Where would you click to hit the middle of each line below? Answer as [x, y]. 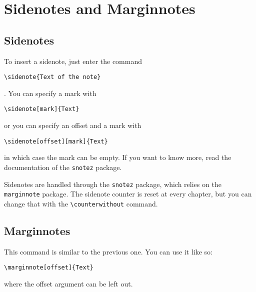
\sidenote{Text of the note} [52, 77]
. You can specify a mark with [50, 93]
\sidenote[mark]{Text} [42, 109]
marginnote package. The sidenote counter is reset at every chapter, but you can [128, 194]
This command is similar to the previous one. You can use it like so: [108, 251]
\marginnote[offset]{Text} [49, 268]
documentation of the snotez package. [63, 167]
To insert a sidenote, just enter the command [73, 61]
